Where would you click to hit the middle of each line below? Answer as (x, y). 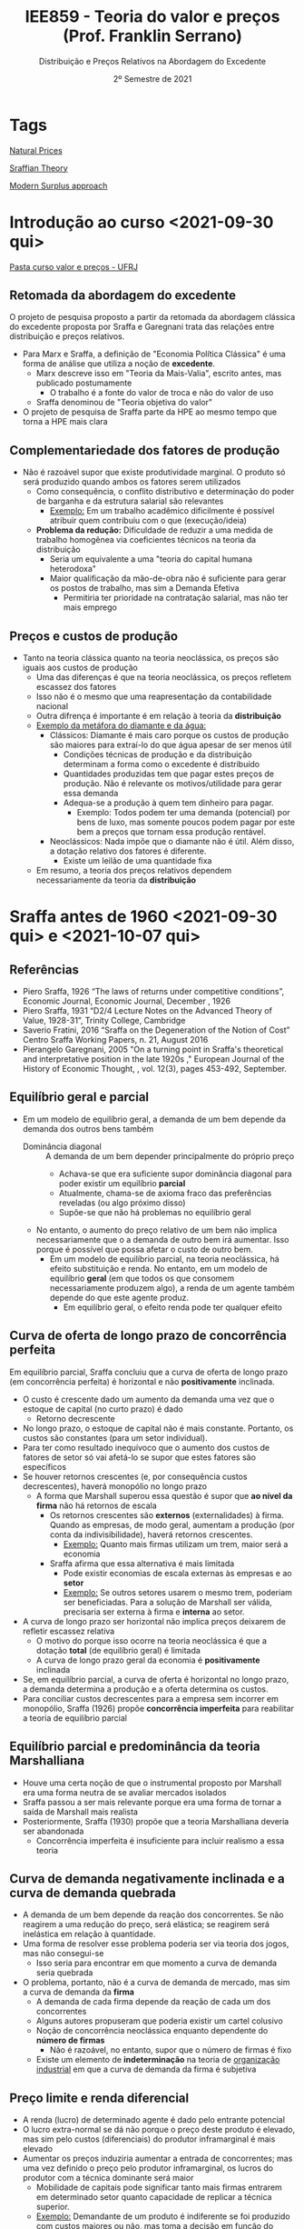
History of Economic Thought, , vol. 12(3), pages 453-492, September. (155, 1069)
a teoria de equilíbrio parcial (74, 1718)
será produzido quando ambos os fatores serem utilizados (132, 482)
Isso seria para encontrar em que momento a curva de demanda (157, 1963)
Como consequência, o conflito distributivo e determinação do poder (165, 492)
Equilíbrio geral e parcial (79, 1097)
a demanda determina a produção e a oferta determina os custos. (145, 1689)
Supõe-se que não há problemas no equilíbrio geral (155, 1212)
